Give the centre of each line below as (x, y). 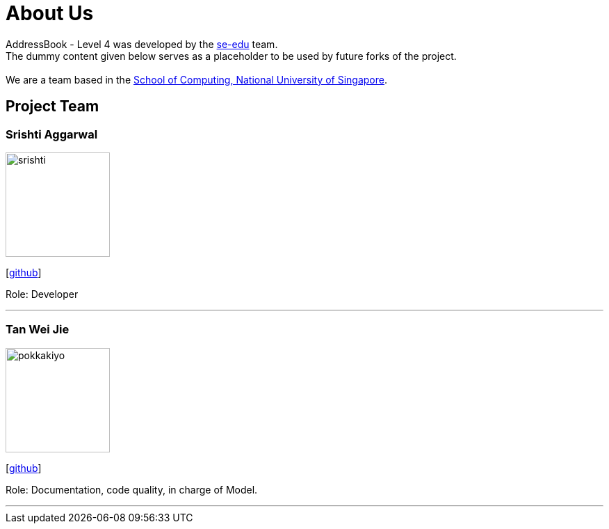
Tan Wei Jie (38, 330)
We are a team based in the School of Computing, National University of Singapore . (197, 79)
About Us (50, 13)
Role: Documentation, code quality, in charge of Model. (132, 489)
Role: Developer (42, 294)
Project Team (52, 106)
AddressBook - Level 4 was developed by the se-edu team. (142, 44)
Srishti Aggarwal (52, 134)
